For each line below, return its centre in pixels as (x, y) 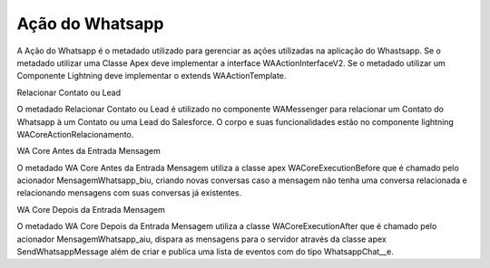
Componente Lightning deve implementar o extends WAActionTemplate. (152, 76)
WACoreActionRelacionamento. (75, 134)
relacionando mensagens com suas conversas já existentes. (129, 193)
